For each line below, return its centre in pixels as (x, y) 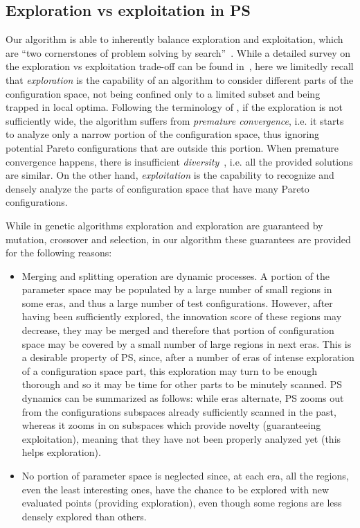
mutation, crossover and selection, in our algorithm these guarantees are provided (178, 239)
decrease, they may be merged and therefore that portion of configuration (178, 330)
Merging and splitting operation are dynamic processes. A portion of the (176, 275)
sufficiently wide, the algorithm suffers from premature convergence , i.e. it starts (175, 120)
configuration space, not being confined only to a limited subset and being (163, 93)
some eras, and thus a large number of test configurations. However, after (177, 302)
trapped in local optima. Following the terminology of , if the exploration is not (174, 107)
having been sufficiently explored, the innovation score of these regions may (182, 316)
